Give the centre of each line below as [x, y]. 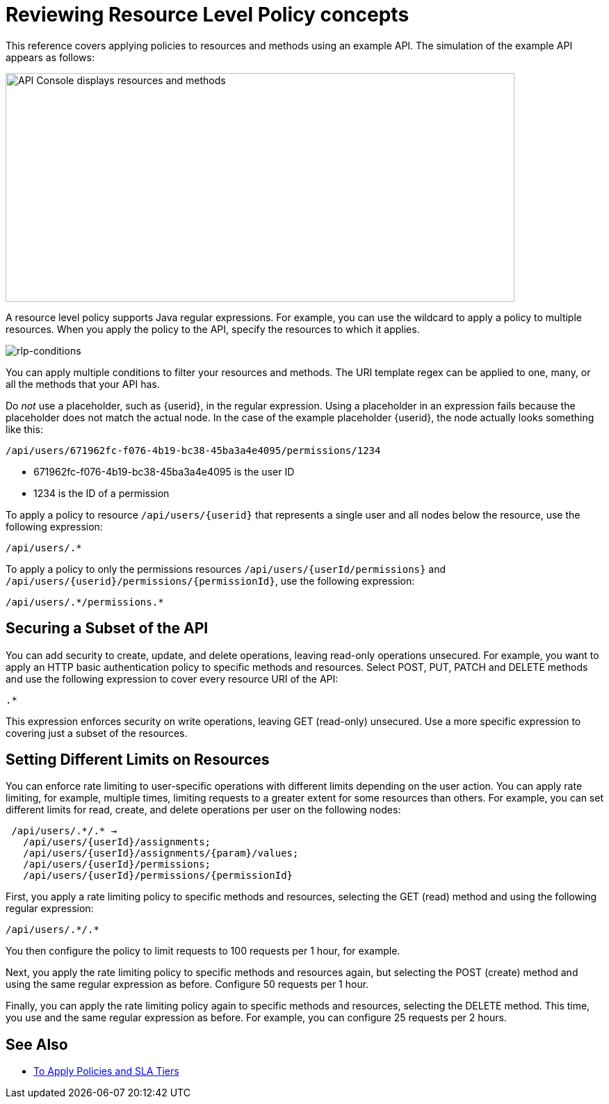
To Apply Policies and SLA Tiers [106, 1071]
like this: [24, 429]
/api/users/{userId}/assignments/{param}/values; [161, 853]
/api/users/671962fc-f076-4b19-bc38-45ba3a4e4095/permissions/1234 [193, 450]
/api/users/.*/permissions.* [85, 602]
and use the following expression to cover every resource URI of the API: [172, 679]
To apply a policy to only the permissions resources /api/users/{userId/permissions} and [226, 569]
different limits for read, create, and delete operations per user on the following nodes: [203, 810]
